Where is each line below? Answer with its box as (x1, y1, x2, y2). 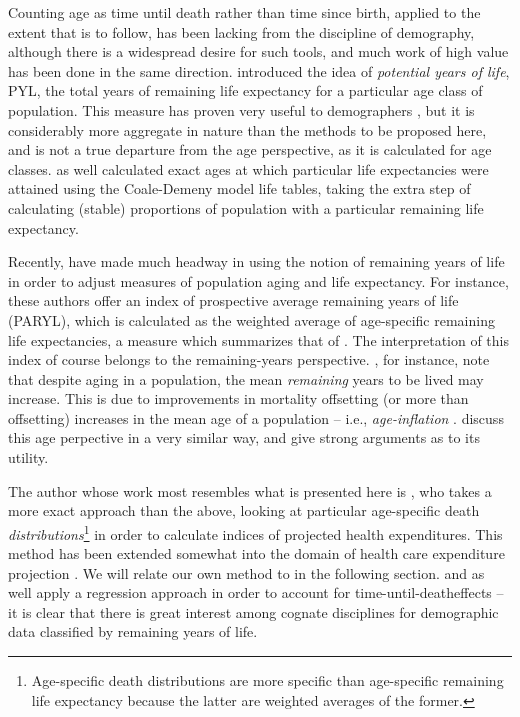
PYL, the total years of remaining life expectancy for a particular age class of (8, 80, 483, 101)
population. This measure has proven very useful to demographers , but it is (8, 99, 475, 120)
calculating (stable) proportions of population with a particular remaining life (8, 197, 484, 218)
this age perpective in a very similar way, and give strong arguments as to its (8, 427, 480, 448)
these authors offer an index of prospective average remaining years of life (8, 290, 459, 311)
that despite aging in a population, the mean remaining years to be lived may (8, 368, 484, 389)
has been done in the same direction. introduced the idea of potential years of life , (8, 60, 510, 81)
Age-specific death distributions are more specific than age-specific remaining (31, 670, 504, 691)
